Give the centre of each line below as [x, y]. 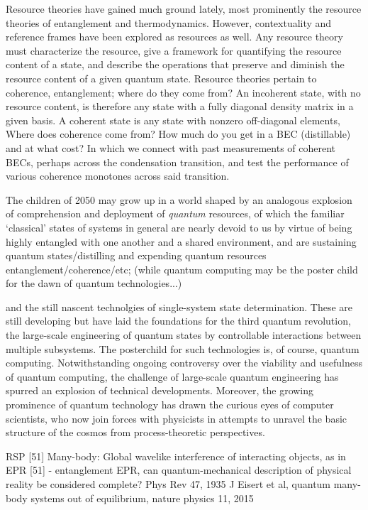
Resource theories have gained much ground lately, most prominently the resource [184, 9]
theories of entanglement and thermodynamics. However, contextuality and [169, 22]
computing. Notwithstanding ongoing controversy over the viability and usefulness [184, 363]
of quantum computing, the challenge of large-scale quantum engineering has [172, 376]
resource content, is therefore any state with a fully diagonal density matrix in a [180, 106]
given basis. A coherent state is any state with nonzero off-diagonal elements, [173, 120]
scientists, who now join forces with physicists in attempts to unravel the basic [177, 418]
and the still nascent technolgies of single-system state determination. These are [179, 306]
